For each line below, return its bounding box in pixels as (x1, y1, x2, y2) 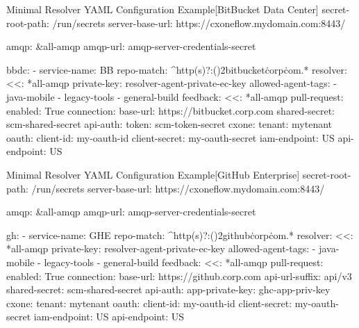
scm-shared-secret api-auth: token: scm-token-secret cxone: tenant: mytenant (6, 117, 333, 131)
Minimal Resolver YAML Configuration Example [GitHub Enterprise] (6, 167, 300, 181)
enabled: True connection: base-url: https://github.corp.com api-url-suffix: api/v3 (6, 268, 352, 283)
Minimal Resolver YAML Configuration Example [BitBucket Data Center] (6, 2, 319, 16)
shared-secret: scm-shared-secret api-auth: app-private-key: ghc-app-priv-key (6, 282, 331, 297)
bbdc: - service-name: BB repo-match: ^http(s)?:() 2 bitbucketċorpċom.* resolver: (6, 62, 347, 76)
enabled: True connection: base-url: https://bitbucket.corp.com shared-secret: (6, 103, 335, 117)
